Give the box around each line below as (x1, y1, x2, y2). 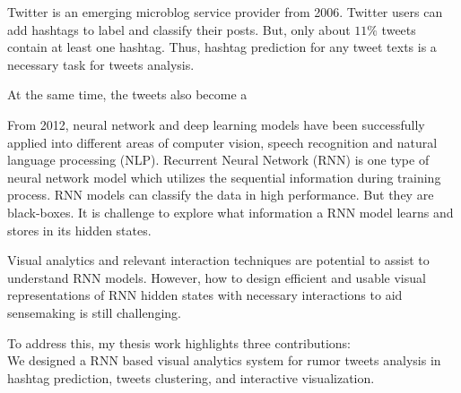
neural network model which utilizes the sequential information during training (7, 167, 441, 186)
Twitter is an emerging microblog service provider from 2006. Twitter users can (7, 3, 443, 21)
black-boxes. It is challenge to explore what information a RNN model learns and (7, 202, 454, 221)
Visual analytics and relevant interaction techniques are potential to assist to (7, 251, 430, 269)
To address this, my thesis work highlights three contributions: (7, 333, 351, 352)
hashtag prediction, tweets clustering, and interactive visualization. (7, 368, 375, 387)
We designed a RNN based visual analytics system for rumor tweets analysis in (7, 351, 441, 370)
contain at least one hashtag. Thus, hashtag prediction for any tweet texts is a (7, 38, 437, 56)
